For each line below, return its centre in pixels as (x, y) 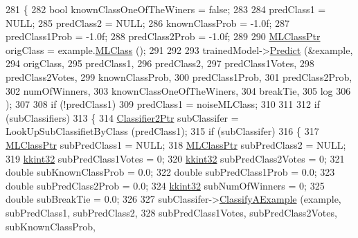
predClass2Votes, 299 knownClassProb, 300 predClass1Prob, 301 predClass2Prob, (179, 76)
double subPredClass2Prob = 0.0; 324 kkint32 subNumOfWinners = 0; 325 (165, 185)
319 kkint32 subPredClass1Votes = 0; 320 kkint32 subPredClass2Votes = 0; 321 (175, 158)
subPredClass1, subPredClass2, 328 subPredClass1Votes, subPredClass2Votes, (171, 212)
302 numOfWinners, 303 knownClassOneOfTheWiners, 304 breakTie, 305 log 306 (178, 90)
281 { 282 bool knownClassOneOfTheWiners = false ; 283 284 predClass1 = (166, 9)
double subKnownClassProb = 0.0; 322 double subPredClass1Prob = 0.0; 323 (170, 172)
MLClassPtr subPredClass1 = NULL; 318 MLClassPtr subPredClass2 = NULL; (176, 144)
